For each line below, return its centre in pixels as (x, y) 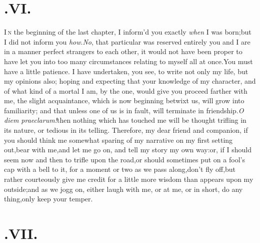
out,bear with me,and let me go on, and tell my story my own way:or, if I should (128, 150)
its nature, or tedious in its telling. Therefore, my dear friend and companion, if (126, 130)
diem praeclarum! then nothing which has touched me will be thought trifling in (125, 120)
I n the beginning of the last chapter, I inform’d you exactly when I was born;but (128, 32)
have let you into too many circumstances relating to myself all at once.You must (128, 61)
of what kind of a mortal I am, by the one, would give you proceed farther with (126, 90)
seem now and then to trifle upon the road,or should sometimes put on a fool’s (124, 159)
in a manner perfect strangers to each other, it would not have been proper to (123, 51)
